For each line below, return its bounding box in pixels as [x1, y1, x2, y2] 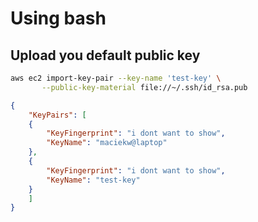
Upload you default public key [10, 47, 201, 64]
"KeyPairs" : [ [28, 110, 87, 120]
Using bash [10, 7, 107, 30]
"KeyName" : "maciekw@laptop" [46, 138, 168, 148]
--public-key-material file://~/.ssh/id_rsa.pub [41, 82, 248, 92]
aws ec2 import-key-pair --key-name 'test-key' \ [10, 73, 222, 83]
